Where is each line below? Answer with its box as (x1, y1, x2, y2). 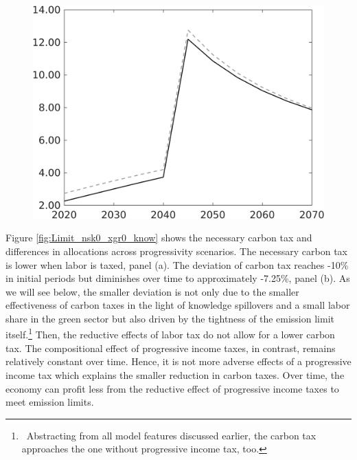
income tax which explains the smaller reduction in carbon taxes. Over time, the (5, 367, 345, 382)
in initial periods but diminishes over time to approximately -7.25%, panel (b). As (5, 271, 350, 285)
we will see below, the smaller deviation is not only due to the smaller (5, 284, 299, 298)
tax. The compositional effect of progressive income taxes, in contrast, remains (5, 340, 336, 355)
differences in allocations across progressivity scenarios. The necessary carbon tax (5, 243, 347, 258)
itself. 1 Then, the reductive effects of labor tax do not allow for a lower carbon (5, 325, 335, 342)
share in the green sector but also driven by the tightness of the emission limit (5, 311, 334, 325)
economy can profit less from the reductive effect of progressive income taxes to (5, 381, 339, 395)
